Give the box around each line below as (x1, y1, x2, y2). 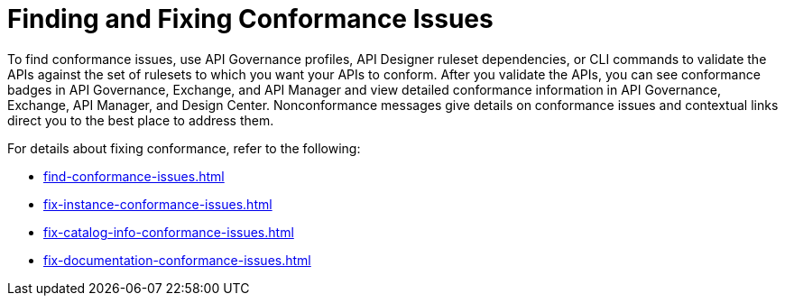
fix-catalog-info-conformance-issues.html (43, 224, 294, 240)
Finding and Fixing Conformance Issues (7, 4, 494, 34)
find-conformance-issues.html (43, 168, 225, 184)
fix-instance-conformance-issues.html (43, 196, 272, 212)
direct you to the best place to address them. (7, 112, 274, 128)
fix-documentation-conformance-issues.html (43, 252, 311, 268)
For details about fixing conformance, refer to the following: (7, 140, 361, 156)
